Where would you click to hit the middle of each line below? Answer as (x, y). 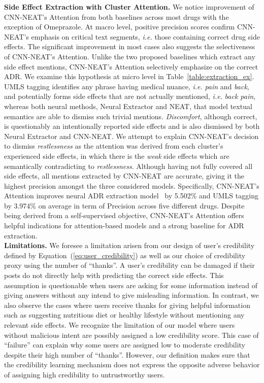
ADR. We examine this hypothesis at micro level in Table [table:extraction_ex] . (129, 76)
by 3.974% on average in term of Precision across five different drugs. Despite (124, 205)
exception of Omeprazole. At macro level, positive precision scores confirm (120, 27)
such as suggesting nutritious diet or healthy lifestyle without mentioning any (124, 315)
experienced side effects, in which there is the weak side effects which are (117, 155)
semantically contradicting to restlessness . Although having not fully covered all (128, 166)
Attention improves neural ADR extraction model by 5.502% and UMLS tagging (131, 196)
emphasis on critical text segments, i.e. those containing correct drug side (145, 36)
